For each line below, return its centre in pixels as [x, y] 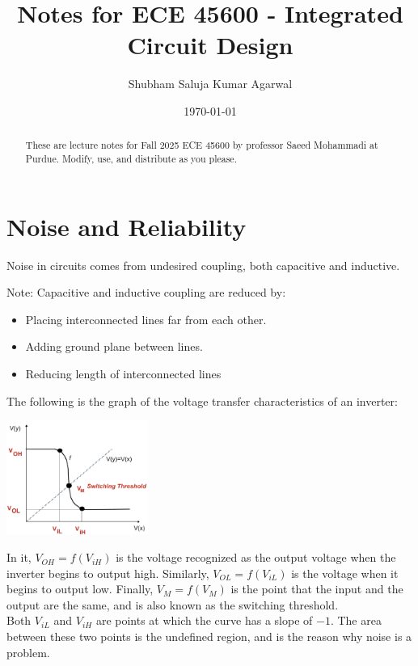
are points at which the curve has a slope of [204, 620]
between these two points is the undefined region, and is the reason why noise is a [209, 636]
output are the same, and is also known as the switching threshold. [173, 604]
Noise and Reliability [127, 226]
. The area [356, 620]
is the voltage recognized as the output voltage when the [256, 557]
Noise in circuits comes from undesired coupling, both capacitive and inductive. [203, 265]
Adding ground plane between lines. [114, 346]
